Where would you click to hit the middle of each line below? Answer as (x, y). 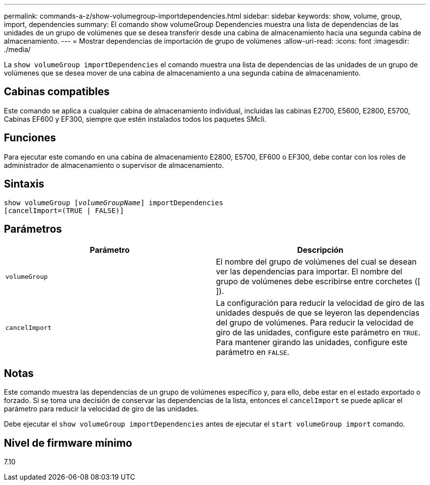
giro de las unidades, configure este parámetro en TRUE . (318, 333)
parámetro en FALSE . (253, 352)
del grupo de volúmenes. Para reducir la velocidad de (315, 323)
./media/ (17, 49)
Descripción (320, 250)
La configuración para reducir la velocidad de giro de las (320, 303)
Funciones (30, 138)
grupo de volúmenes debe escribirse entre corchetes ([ (318, 282)
